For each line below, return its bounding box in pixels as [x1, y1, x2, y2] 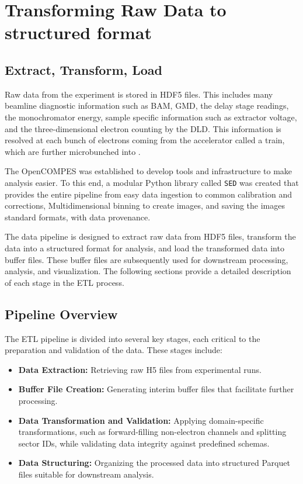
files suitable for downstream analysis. [18, 468, 154, 480]
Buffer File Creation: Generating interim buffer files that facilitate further [18, 383, 294, 395]
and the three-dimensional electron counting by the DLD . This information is [5, 122, 281, 134]
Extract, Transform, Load [5, 60, 163, 78]
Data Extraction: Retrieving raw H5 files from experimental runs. [18, 363, 262, 375]
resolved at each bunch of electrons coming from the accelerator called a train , [5, 134, 285, 146]
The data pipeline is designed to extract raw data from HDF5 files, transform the [5, 230, 296, 243]
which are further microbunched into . [5, 145, 141, 157]
